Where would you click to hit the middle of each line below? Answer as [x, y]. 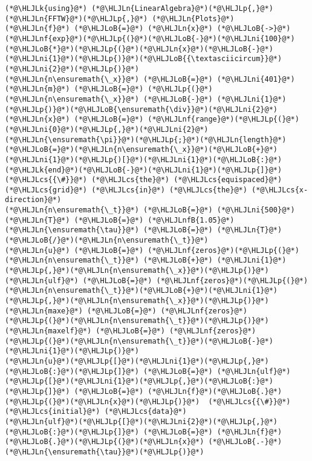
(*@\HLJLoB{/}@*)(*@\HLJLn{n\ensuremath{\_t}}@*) [107, 240]
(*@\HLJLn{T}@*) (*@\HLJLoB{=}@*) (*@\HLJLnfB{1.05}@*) [120, 220]
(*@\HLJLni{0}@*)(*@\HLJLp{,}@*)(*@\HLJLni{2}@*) [107, 129]
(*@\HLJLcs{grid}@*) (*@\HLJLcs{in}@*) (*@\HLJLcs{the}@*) [126, 190]
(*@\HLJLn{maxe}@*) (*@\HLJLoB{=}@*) [81, 311]
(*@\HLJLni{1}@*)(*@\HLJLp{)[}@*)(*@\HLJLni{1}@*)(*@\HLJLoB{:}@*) [144, 159]
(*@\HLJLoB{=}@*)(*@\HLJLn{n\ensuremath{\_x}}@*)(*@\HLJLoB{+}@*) [141, 150]
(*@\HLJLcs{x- [280, 190]
